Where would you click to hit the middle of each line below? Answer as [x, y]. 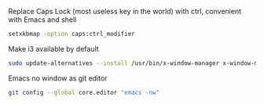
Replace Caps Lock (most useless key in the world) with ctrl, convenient [125, 11]
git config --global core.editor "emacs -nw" [84, 92]
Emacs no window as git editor [58, 78]
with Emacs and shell [42, 20]
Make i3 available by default [54, 48]
